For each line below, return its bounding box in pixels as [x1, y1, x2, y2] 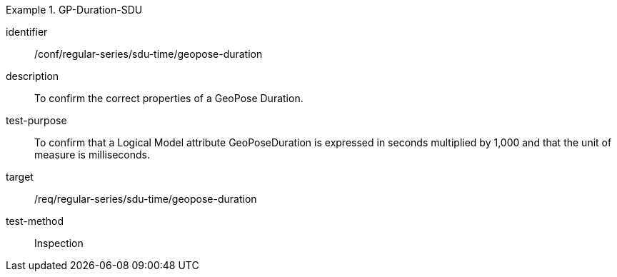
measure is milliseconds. [34, 148, 150, 161]
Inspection [34, 237, 84, 249]
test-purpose [6, 114, 67, 126]
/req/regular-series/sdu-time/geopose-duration [34, 193, 257, 205]
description [6, 70, 59, 82]
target [6, 171, 34, 183]
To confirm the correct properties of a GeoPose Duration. [34, 92, 304, 104]
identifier [6, 26, 48, 38]
